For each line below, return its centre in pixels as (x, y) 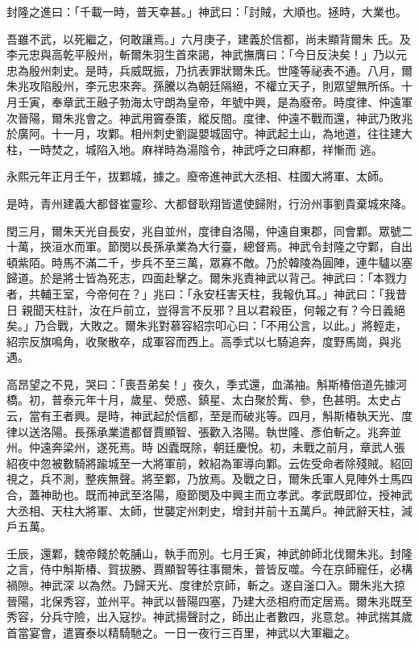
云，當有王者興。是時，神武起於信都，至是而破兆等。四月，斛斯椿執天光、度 (209, 416)
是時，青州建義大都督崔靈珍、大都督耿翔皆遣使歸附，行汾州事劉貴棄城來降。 (209, 203)
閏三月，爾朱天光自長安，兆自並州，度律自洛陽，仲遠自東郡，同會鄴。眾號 (204, 230)
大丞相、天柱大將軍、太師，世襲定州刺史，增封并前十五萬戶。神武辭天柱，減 (209, 510)
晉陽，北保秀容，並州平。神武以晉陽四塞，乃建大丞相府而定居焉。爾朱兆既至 (209, 600)
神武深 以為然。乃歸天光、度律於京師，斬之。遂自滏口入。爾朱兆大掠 (222, 585)
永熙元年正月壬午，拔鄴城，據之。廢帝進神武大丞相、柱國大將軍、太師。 (198, 176)
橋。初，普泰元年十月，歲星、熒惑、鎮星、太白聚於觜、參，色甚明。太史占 (204, 400)
